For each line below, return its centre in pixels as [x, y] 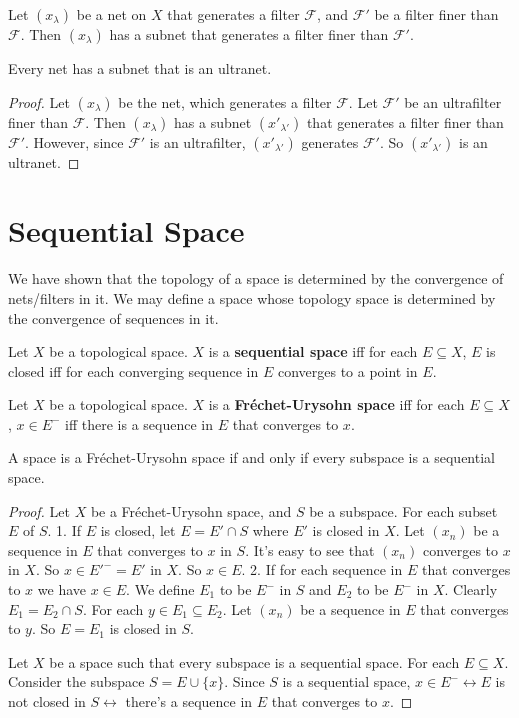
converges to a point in [347, 370]
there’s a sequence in [189, 701]
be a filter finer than [436, 14]
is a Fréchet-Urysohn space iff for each [336, 404]
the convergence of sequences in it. [113, 317]
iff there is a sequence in [139, 423]
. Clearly [471, 589]
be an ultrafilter [453, 101]
